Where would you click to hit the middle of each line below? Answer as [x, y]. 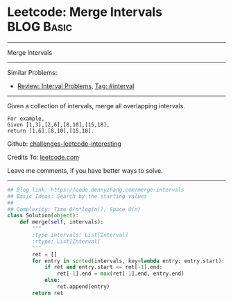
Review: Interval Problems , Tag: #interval [76, 86]
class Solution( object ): [43, 216]
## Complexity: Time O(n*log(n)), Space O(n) [74, 209]
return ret [48, 293]
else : [52, 280]
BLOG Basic [40, 27]
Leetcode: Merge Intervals [85, 12]
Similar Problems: [32, 72]
